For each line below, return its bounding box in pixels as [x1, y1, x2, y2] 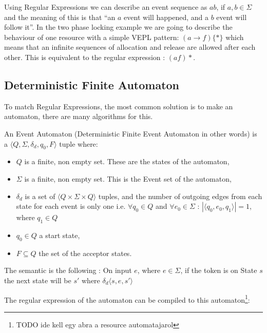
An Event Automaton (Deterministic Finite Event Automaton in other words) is [4, 128, 257, 139]
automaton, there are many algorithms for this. [4, 111, 153, 122]
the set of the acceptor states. [39, 247, 132, 258]
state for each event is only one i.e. [16, 201, 126, 211]
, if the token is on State [180, 265, 257, 276]
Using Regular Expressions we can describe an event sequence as [4, 2, 207, 12]
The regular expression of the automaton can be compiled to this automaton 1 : [4, 292, 250, 305]
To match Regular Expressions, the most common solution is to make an [4, 101, 233, 111]
